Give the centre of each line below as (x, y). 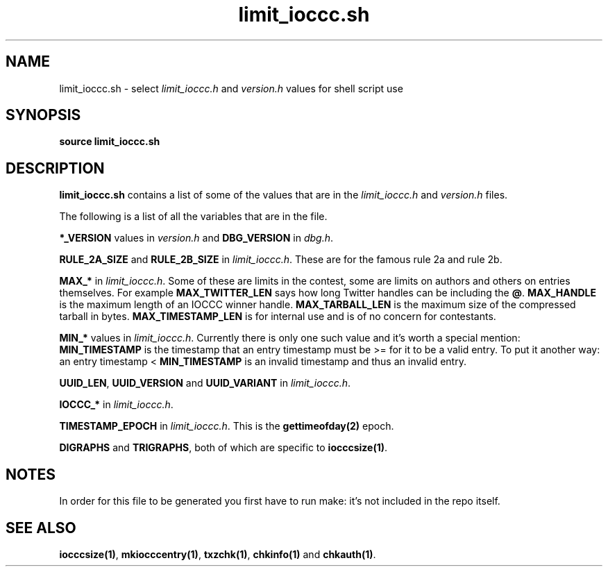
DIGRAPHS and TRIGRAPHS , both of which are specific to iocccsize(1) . (223, 448)
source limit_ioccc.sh (110, 142)
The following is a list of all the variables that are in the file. (193, 217)
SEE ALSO (41, 528)
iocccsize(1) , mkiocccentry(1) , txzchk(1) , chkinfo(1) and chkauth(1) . (218, 554)
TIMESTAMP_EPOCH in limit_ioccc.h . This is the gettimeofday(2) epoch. (227, 426)
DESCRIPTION (55, 168)
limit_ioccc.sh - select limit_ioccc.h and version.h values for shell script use (231, 88)
